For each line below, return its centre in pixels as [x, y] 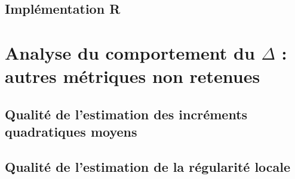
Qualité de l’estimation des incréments [126, 114]
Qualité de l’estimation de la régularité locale [148, 166]
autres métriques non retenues [133, 76]
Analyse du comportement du [130, 52]
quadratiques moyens [71, 132]
